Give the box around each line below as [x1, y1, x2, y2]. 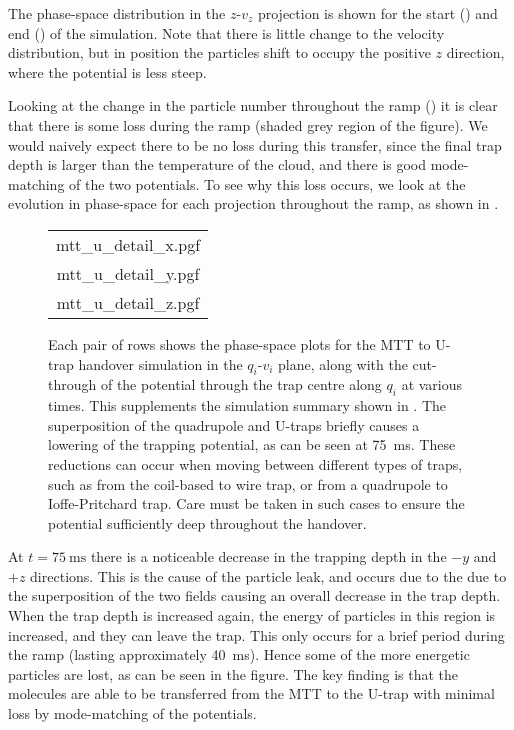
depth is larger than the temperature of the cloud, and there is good [8, 154, 427, 175]
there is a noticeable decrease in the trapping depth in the [90, 546, 447, 567]
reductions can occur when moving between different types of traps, [48, 453, 463, 474]
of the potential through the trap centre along [100, 374, 382, 395]
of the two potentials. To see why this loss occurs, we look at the [69, 173, 466, 194]
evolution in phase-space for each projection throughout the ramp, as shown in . [8, 193, 499, 214]
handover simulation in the [78, 353, 243, 374]
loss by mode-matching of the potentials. [8, 703, 257, 724]
